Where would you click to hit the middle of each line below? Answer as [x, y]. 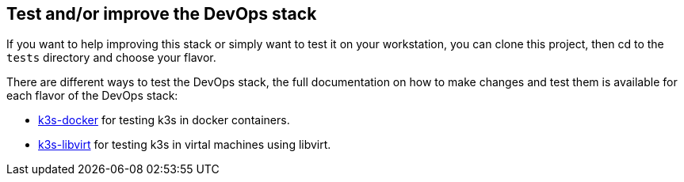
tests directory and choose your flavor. [111, 58]
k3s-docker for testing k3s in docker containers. [164, 120]
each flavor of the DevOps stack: [92, 96]
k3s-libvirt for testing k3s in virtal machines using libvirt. [185, 145]
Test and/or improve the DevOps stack [162, 14]
